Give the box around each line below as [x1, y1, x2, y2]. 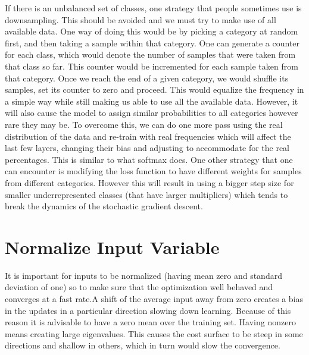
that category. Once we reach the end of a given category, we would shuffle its [5, 71, 289, 84]
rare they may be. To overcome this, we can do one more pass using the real [5, 118, 283, 130]
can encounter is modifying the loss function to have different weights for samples [5, 165, 302, 177]
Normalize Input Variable [5, 234, 220, 259]
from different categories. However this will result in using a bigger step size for [5, 176, 294, 189]
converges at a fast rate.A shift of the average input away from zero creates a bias [5, 293, 304, 304]
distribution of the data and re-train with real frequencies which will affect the [5, 130, 291, 142]
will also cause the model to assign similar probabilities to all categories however [5, 106, 298, 119]
